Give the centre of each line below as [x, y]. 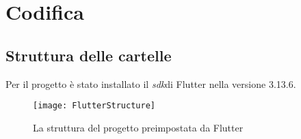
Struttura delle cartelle [89, 55]
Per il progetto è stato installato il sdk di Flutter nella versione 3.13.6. [151, 83]
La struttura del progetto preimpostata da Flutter [138, 127]
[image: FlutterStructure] [94, 106]
